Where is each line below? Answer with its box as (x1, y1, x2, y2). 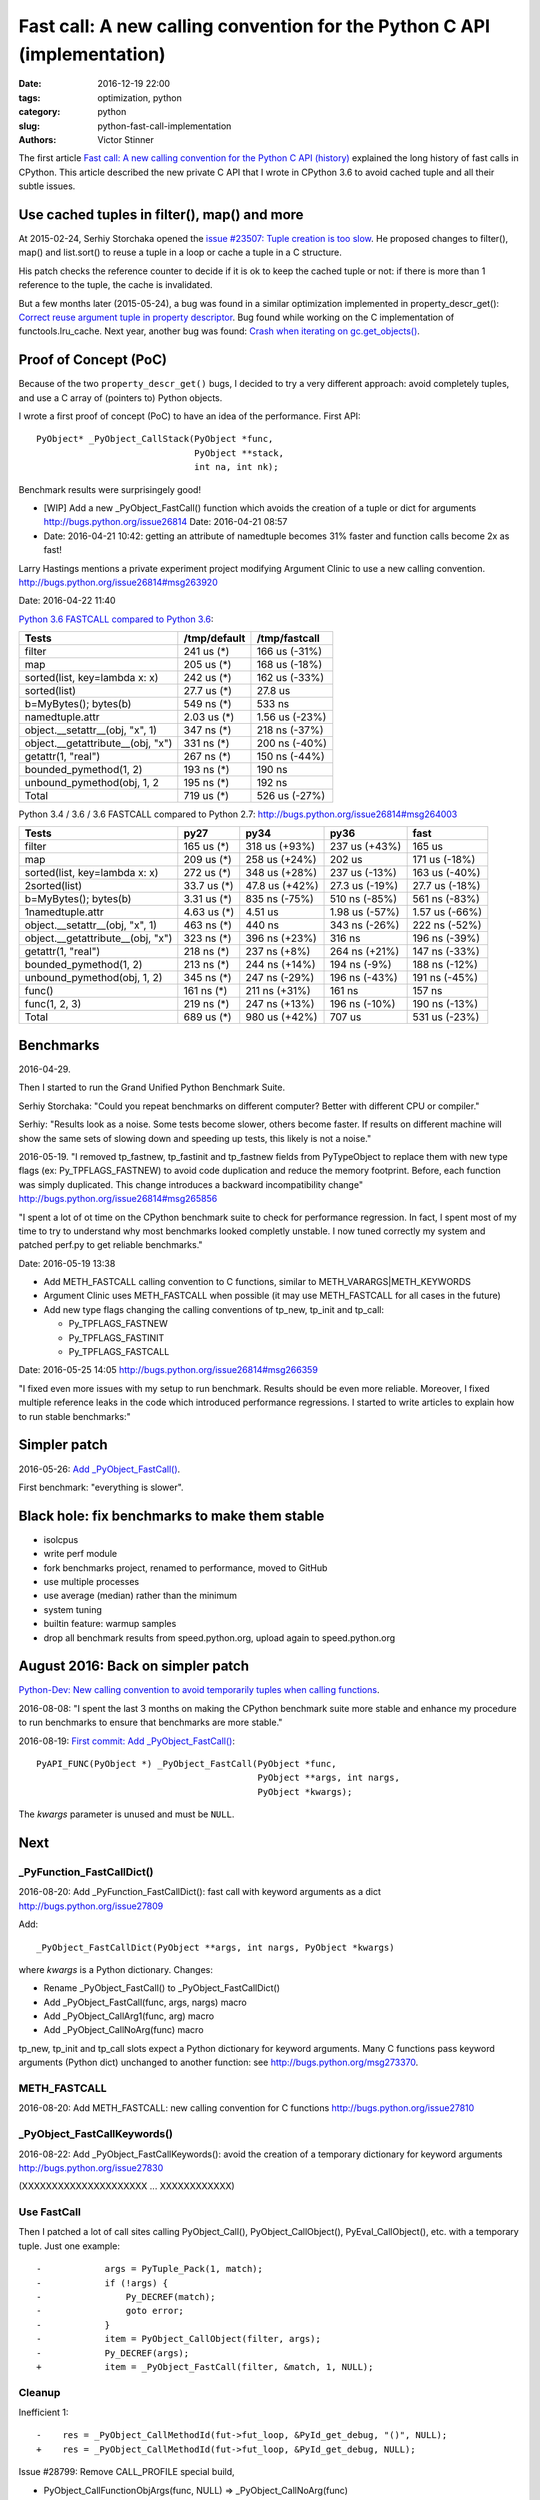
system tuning (43, 1603, 102, 1615)
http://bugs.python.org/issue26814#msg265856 (18, 1193, 218, 1205)
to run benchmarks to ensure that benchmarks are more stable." (18, 1716, 283, 1729)
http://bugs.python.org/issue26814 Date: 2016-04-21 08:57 (43, 516, 288, 528)
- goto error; (36, 2305, 185, 2317)
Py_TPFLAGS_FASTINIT (68, 1331, 165, 1344)
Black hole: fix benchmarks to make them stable (18, 1507, 325, 1524)
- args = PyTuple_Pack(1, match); (36, 2263, 264, 2275)
